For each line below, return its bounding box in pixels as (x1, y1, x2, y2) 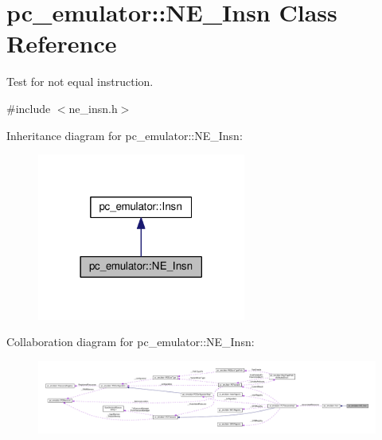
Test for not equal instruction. (6, 73, 154, 90)
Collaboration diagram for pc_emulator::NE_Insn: (6, 333, 255, 350)
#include (6, 99, 51, 116)
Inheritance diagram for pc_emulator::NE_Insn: (6, 127, 243, 143)
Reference (6, 27, 117, 60)
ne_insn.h (68, 99, 118, 116)
